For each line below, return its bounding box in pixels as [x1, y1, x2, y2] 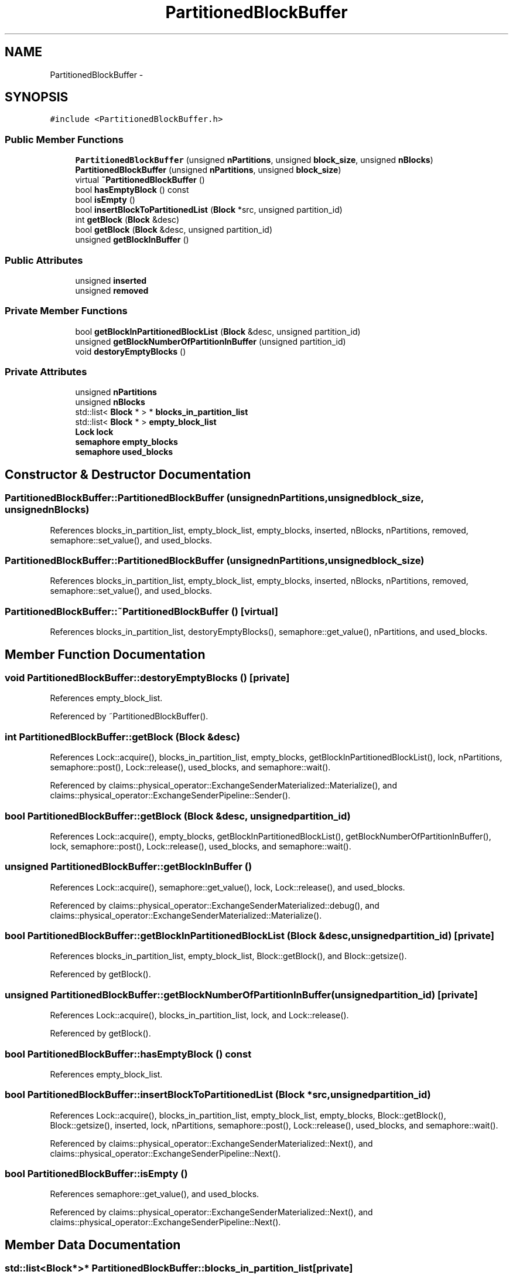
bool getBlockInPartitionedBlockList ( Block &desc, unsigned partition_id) [75, 326, 361, 337]
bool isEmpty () [75, 195, 135, 205]
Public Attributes [5, 254, 83, 266]
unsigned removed [75, 285, 149, 295]
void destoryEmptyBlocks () [75, 346, 186, 356]
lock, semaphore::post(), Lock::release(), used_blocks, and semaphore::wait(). [50, 841, 351, 851]
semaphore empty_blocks [75, 437, 178, 447]
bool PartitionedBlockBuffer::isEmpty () [5, 1168, 188, 1180]
